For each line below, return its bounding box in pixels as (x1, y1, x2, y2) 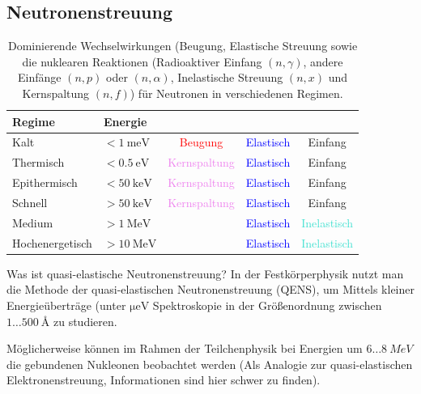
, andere (303, 53, 343, 70)
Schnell (12, 193, 48, 210)
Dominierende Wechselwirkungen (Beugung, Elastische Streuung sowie (8, 37, 358, 54)
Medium (12, 214, 53, 231)
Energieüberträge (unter (6, 296, 126, 313)
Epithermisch (12, 174, 78, 191)
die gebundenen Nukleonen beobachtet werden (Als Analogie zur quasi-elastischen (6, 355, 413, 372)
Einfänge (18, 69, 62, 86)
